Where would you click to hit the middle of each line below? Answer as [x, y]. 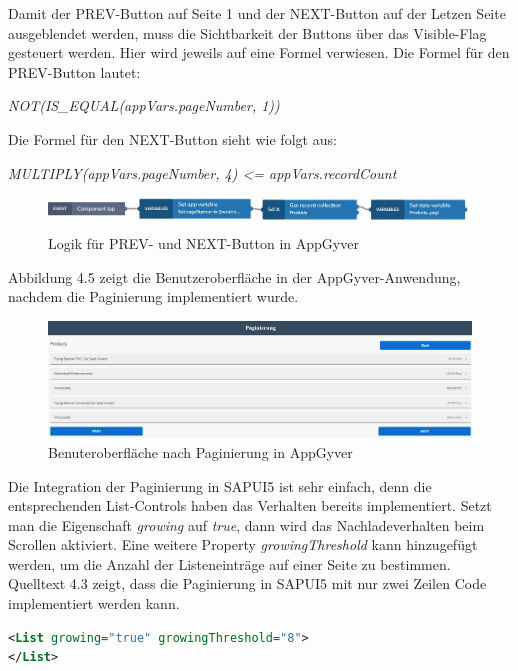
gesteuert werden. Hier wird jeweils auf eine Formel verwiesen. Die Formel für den [259, 52]
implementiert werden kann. [94, 603]
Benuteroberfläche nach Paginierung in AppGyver [200, 451]
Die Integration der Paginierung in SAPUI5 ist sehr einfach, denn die [220, 485]
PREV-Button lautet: [74, 71]
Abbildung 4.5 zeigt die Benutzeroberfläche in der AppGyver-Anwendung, [234, 276]
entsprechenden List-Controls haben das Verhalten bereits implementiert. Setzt [250, 505]
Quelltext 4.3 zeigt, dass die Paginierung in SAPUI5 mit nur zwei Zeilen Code [247, 583]
